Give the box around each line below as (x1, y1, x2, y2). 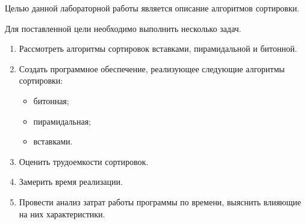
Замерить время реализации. (19, 175, 123, 188)
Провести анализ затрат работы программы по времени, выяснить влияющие (19, 195, 301, 208)
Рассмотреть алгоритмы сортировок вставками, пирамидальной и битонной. (19, 42, 298, 55)
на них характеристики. (19, 207, 105, 220)
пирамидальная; (33, 114, 92, 127)
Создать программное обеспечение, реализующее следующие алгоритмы (19, 62, 285, 75)
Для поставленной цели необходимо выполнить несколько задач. (5, 22, 242, 34)
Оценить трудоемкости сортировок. (19, 155, 149, 167)
